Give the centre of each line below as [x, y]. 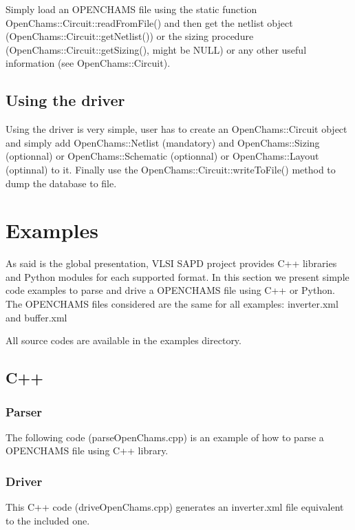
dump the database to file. [61, 183]
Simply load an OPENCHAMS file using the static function [131, 9]
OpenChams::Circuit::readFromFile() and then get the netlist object [149, 22]
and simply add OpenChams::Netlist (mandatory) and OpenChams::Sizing [163, 142]
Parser [24, 411]
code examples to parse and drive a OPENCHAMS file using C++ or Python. [170, 290]
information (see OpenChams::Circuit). [88, 63]
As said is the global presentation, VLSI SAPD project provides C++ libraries [171, 263]
